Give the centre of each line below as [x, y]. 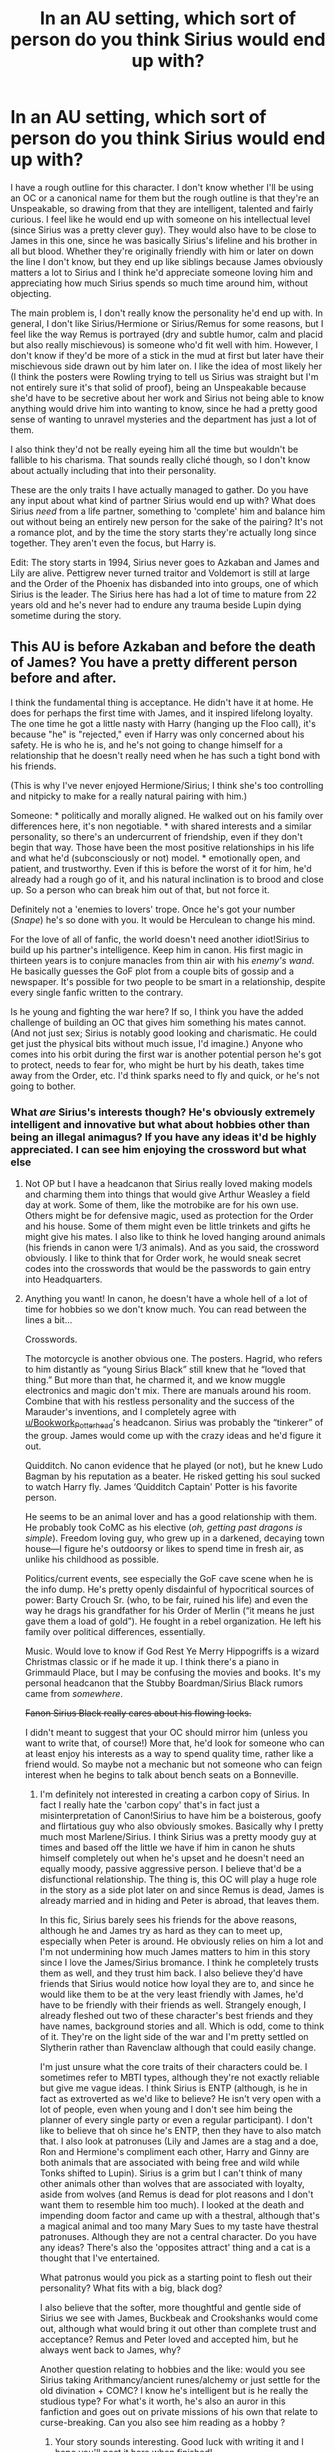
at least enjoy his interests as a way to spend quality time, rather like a [169, 1753]
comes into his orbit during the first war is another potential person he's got [166, 1054]
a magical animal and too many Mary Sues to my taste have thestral [179, 2226]
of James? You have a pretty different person [154, 662]
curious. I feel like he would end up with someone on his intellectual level [160, 219]
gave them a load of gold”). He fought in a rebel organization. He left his [173, 1621]
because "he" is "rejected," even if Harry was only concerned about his [157, 734]
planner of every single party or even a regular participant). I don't [176, 2119]
